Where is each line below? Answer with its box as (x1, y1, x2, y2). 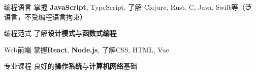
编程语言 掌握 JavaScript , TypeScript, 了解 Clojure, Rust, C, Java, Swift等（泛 (4, 2, 252, 12)
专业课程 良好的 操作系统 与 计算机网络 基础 (4, 61, 137, 71)
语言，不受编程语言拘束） (4, 11, 87, 22)
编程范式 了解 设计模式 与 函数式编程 (4, 28, 117, 38)
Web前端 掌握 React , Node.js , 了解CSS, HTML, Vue (4, 44, 169, 54)
